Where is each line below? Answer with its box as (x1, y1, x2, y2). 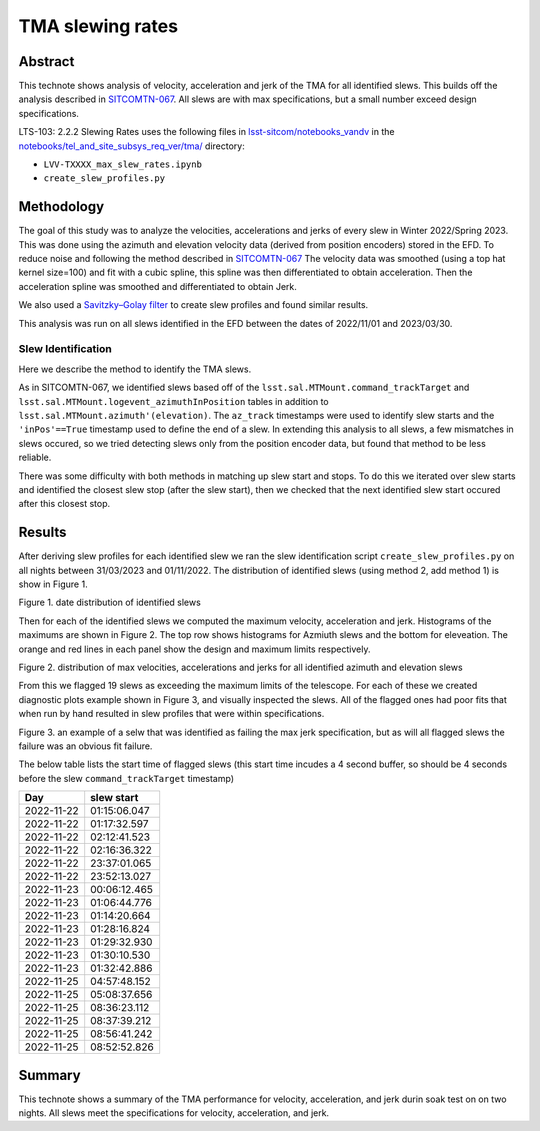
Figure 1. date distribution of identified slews (18, 596, 202, 609)
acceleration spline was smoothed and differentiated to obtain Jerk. (18, 280, 297, 292)
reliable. (18, 451, 52, 464)
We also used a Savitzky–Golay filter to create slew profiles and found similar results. (18, 299, 369, 311)
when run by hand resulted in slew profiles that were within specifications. (18, 708, 325, 720)
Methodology (18, 198, 105, 215)
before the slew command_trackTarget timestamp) (18, 772, 235, 784)
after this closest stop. (18, 498, 111, 510)
